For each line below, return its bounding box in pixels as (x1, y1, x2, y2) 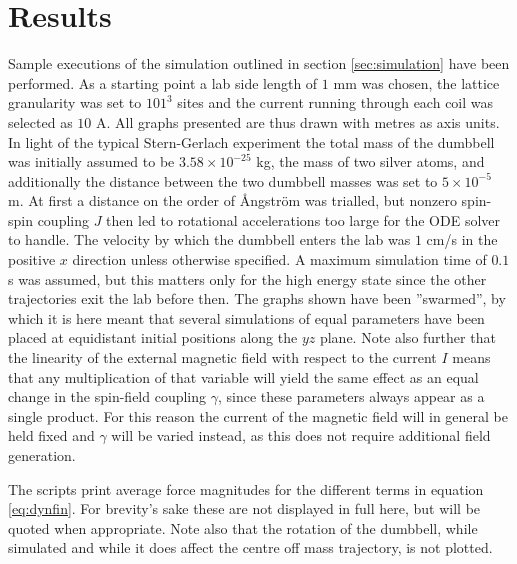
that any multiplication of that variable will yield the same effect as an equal (8, 366, 479, 387)
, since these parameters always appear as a (217, 386, 485, 407)
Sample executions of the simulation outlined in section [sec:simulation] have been (8, 53, 510, 74)
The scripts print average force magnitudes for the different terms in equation (8, 478, 484, 499)
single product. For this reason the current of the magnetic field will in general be (8, 405, 509, 426)
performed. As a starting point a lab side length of (8, 72, 318, 93)
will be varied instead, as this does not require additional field (111, 425, 491, 446)
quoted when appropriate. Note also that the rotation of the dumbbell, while (8, 517, 478, 538)
